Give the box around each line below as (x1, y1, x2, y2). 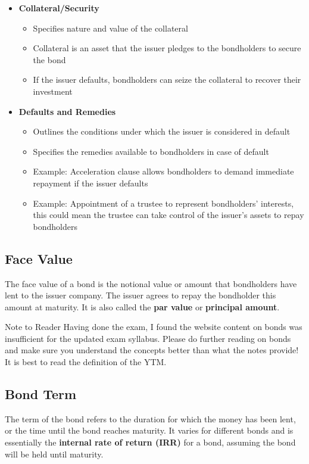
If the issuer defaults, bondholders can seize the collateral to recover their (33, 73, 301, 86)
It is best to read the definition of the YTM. (5, 356, 167, 368)
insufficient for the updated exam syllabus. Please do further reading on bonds (5, 332, 291, 344)
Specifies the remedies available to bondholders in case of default (33, 145, 269, 157)
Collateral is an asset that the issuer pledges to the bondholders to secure (33, 42, 301, 54)
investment (33, 85, 73, 97)
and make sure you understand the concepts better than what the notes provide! (5, 344, 299, 356)
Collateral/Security (18, 2, 99, 14)
